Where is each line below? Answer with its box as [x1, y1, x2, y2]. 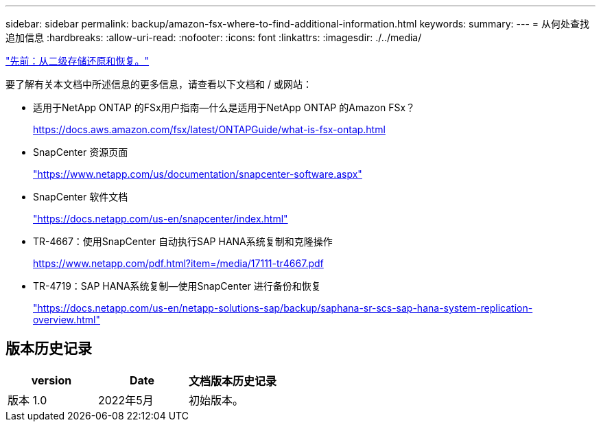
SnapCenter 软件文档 [33, 191, 128, 203]
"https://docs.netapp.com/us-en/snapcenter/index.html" [33, 213, 288, 224]
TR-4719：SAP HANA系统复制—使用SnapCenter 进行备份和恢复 [33, 280, 321, 292]
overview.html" [33, 314, 101, 325]
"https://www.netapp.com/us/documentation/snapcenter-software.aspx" [33, 168, 362, 180]
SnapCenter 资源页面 [33, 146, 128, 158]
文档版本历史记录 [189, 373, 277, 388]
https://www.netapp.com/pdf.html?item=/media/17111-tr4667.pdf [33, 257, 324, 269]
